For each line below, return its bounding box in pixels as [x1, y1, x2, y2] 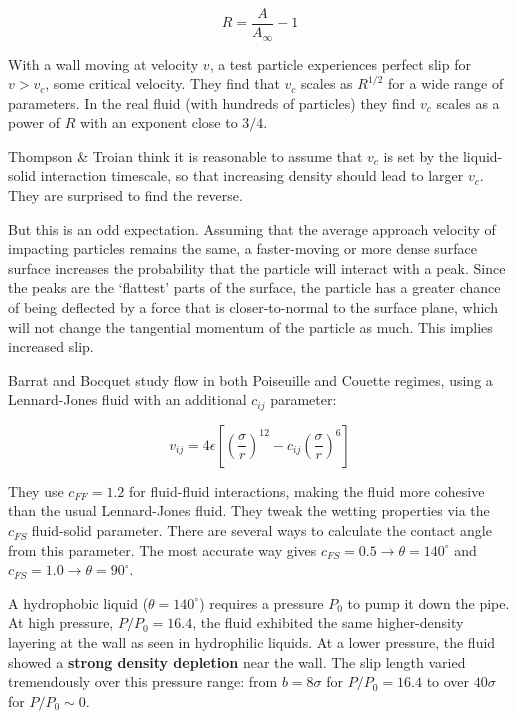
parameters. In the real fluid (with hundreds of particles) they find [8, 92, 416, 113]
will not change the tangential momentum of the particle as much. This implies [8, 316, 493, 337]
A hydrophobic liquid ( [8, 592, 149, 613]
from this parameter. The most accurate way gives [8, 539, 317, 560]
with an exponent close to [80, 112, 238, 133]
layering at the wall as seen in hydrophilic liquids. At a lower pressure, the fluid [8, 632, 496, 653]
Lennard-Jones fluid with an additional [8, 389, 247, 410]
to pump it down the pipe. [347, 592, 510, 613]
